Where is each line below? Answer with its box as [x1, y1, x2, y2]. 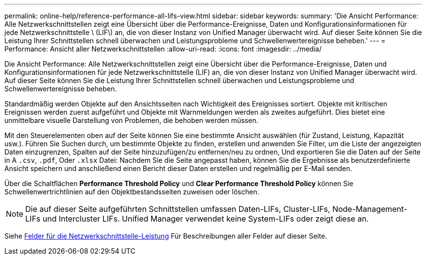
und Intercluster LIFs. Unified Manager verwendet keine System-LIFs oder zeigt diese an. [42, 214, 369, 224]
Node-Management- [332, 204, 408, 214]
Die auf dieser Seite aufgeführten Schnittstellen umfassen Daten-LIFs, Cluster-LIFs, [25, 204, 330, 214]
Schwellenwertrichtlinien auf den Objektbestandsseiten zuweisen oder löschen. [4, 188, 259, 196]
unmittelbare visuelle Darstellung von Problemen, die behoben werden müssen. [4, 116, 258, 124]
